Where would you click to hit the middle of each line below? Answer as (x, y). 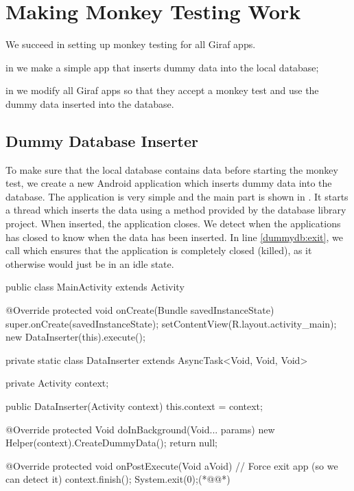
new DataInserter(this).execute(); (75, 337)
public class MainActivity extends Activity (95, 287)
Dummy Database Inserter (102, 140)
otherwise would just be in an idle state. (90, 263)
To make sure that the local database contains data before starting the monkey (172, 169)
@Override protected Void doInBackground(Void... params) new (140, 429)
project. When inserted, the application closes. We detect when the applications (173, 224)
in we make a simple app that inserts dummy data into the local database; (162, 67)
